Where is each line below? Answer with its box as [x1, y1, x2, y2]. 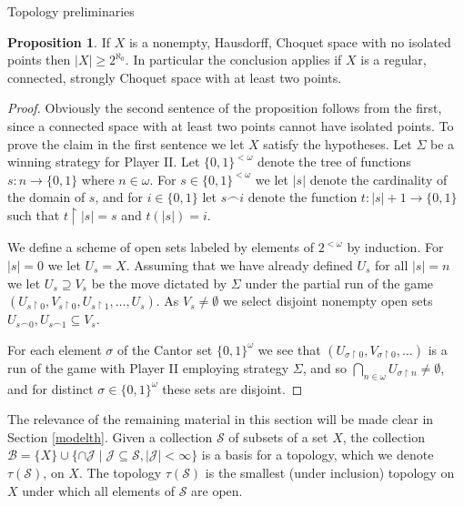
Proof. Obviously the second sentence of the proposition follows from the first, [7, 98, 442, 117]
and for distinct [7, 379, 94, 398]
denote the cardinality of [309, 169, 448, 188]
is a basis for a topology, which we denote [201, 445, 434, 464]
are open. [191, 481, 243, 500]
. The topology [78, 462, 162, 481]
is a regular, [360, 50, 427, 69]
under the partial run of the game [245, 273, 434, 292]
